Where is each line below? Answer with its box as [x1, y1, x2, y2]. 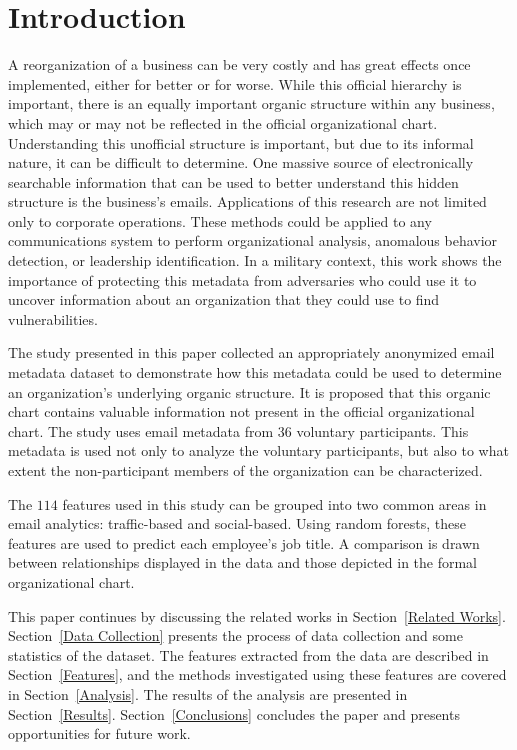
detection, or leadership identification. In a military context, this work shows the [8, 250, 502, 271]
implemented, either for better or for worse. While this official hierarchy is [8, 73, 462, 94]
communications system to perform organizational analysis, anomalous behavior [8, 230, 498, 251]
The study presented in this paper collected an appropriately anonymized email [8, 342, 495, 363]
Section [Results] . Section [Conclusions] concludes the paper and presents [8, 703, 460, 724]
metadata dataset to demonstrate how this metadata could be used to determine [8, 362, 502, 383]
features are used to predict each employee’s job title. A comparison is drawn [8, 532, 480, 553]
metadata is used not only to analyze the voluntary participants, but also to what [8, 440, 509, 461]
